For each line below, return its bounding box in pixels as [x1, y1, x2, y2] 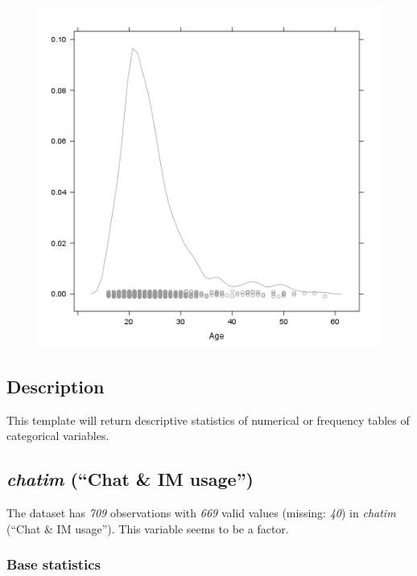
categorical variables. [6, 427, 109, 444]
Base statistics [6, 554, 101, 574]
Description [6, 373, 105, 398]
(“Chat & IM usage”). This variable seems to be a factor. [6, 520, 289, 537]
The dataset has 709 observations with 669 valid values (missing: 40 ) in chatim [6, 504, 396, 521]
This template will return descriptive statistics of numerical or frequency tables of [6, 411, 410, 428]
